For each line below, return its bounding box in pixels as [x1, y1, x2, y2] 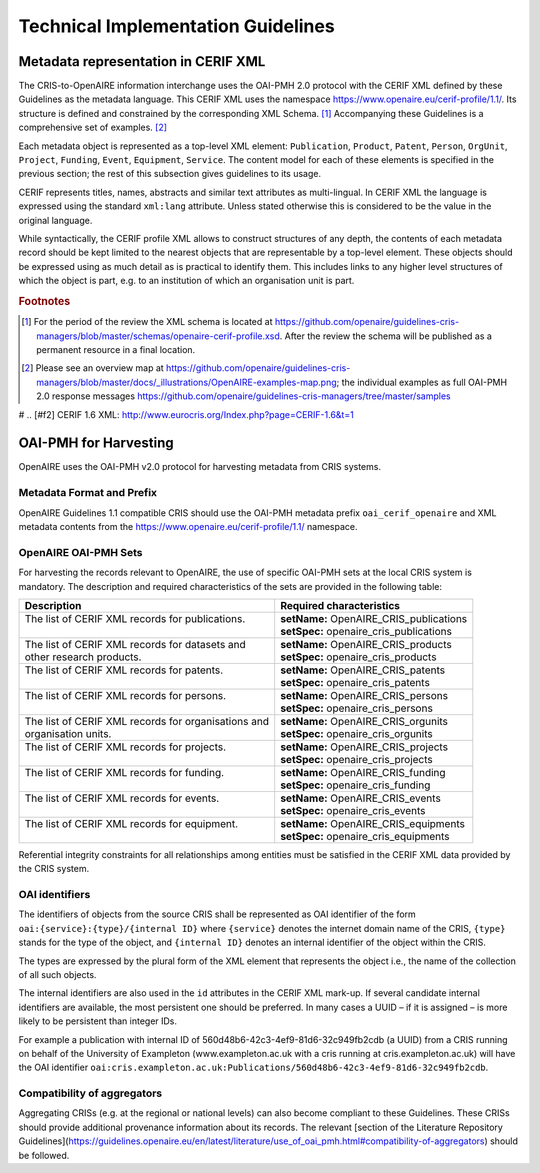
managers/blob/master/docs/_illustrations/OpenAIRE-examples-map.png [36, 376, 337, 388]
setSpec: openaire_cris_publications [280, 624, 452, 638]
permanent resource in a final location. [36, 343, 196, 355]
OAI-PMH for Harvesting [18, 435, 174, 452]
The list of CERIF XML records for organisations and [24, 714, 270, 728]
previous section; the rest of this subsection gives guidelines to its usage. [18, 168, 322, 180]
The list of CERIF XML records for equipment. [24, 816, 239, 830]
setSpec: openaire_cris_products [280, 650, 437, 664]
